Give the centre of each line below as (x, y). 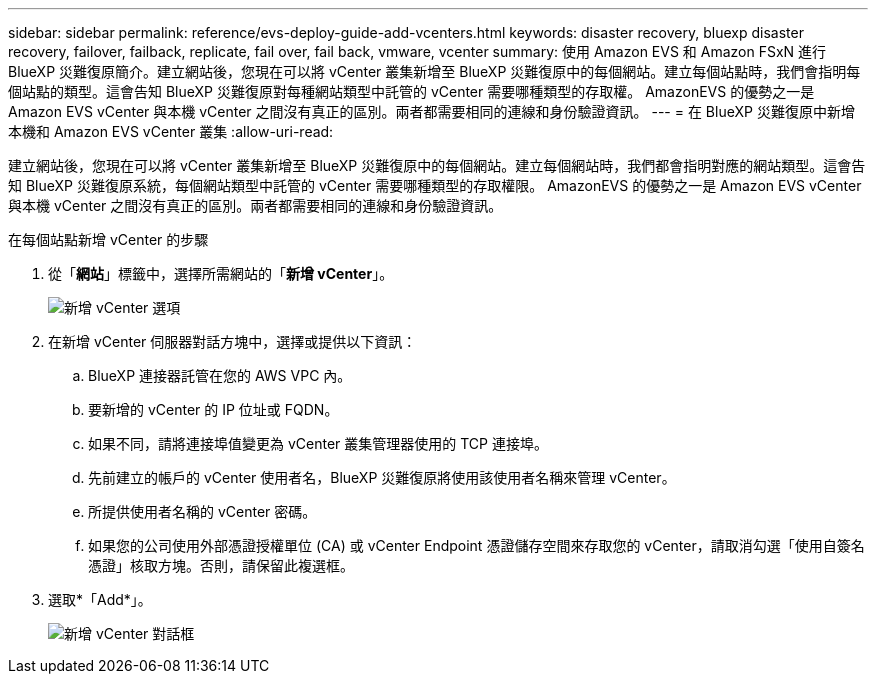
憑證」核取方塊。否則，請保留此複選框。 (221, 565)
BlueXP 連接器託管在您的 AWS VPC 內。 (220, 375)
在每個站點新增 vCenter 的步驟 (108, 239)
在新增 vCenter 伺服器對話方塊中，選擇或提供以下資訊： (232, 341)
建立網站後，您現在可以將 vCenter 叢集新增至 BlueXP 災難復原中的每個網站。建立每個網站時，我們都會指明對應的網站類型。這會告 (437, 165)
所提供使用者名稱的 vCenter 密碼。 (202, 511)
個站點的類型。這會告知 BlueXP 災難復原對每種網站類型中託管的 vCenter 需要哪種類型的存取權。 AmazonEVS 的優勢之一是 (411, 91)
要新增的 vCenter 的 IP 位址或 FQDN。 (213, 409)
